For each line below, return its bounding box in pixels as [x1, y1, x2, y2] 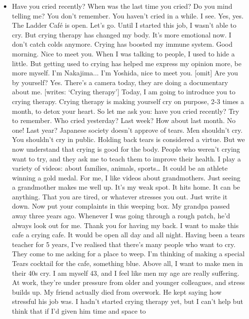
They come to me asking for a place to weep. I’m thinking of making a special [12, 248, 245, 259]
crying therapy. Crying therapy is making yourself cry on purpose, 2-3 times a [12, 96, 244, 106]
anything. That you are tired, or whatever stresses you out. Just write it [12, 191, 228, 201]
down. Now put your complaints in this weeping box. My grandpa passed [12, 201, 230, 211]
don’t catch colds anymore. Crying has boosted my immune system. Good [12, 39, 233, 49]
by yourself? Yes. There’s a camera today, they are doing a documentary [12, 77, 228, 87]
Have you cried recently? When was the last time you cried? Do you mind [12, 1, 232, 11]
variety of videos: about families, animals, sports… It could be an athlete [12, 163, 228, 173]
